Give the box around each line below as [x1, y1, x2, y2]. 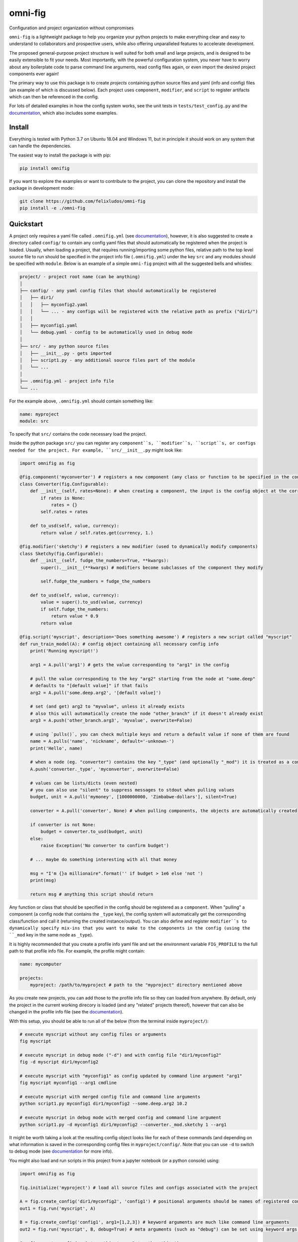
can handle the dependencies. [9, 143, 72, 149]
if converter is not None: [30, 822, 96, 827]
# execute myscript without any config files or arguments [19, 1031, 166, 1037]
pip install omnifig [19, 165, 70, 171]
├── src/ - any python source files [19, 343, 109, 349]
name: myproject [19, 411, 60, 417]
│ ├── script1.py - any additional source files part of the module [19, 358, 196, 363]
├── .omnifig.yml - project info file [19, 378, 114, 384]
